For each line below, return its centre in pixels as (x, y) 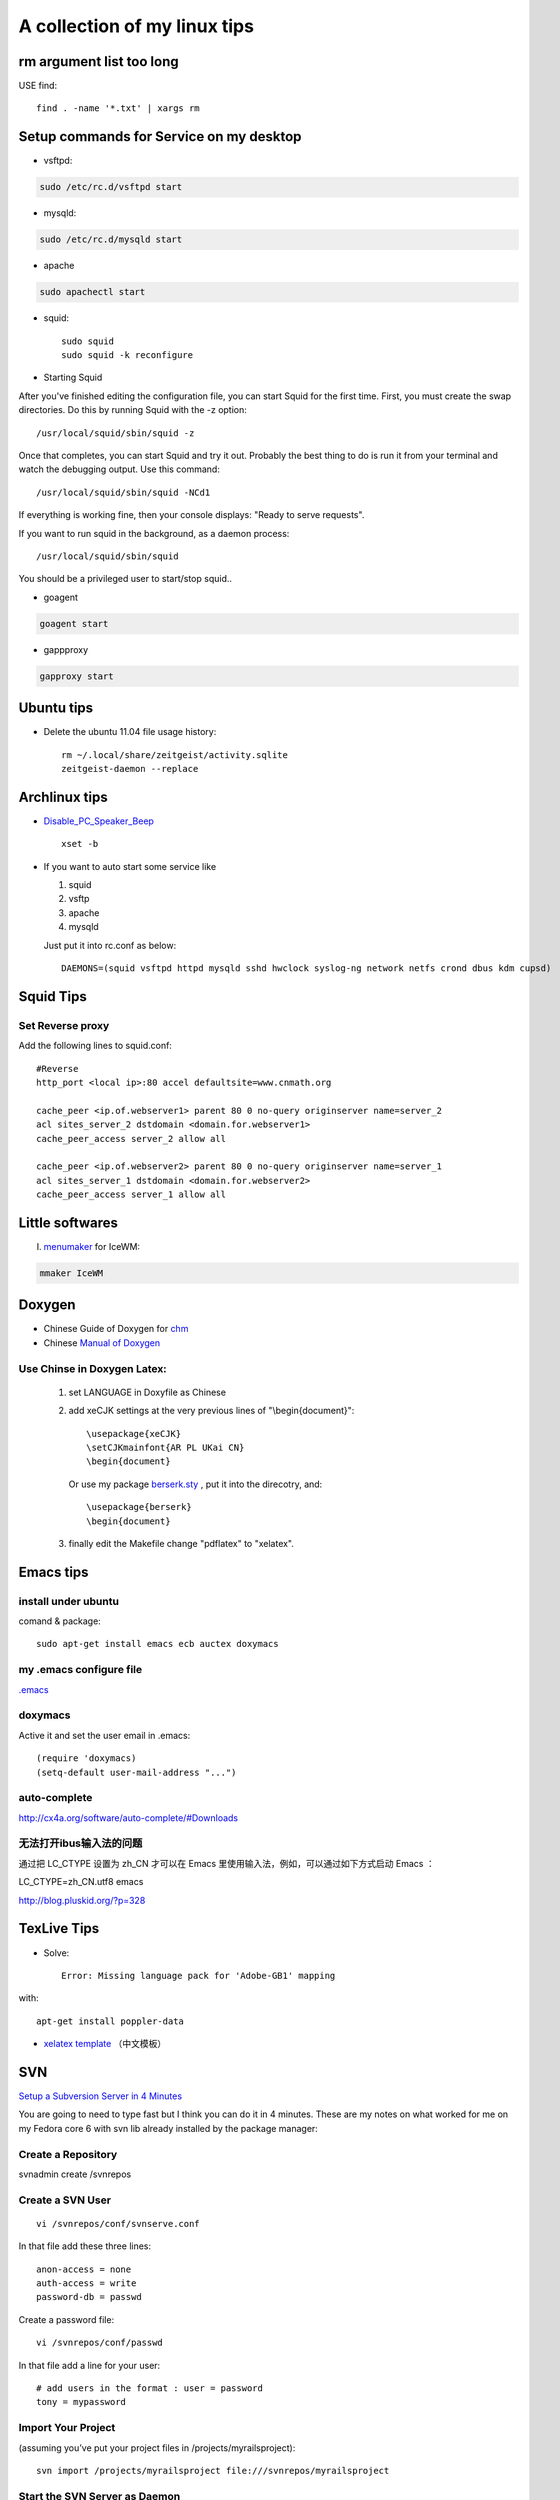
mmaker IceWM (71, 1273)
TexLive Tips (59, 1928)
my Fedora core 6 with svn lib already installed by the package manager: (168, 2128)
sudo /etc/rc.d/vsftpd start (111, 187)
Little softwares (68, 1222)
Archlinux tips (63, 796)
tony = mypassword (81, 2402)
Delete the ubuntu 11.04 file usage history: (130, 732)
